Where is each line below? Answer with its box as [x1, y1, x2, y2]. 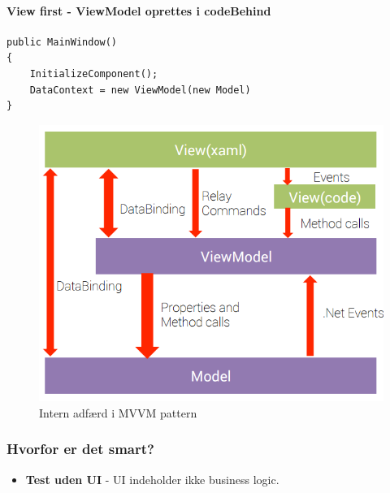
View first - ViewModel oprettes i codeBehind [6, 2, 271, 19]
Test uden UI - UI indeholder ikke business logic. [25, 470, 279, 487]
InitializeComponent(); [29, 67, 158, 80]
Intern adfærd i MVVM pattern [39, 404, 197, 421]
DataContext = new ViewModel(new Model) [29, 84, 251, 96]
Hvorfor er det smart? [6, 439, 154, 459]
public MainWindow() [6, 36, 118, 48]
